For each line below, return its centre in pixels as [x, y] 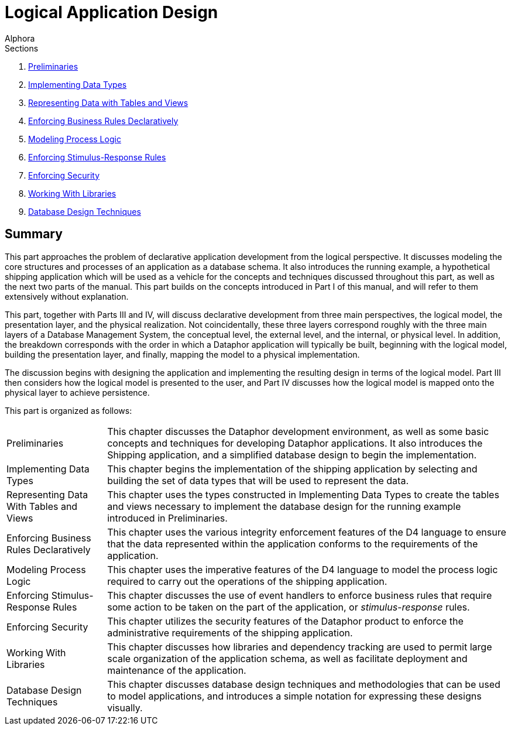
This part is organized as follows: [68, 410]
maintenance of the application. [177, 670]
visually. [125, 707]
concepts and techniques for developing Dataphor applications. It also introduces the [295, 443]
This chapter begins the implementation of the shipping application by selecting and [292, 469]
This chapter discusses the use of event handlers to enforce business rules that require [300, 595]
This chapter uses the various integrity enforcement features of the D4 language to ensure [307, 532]
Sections [22, 48]
